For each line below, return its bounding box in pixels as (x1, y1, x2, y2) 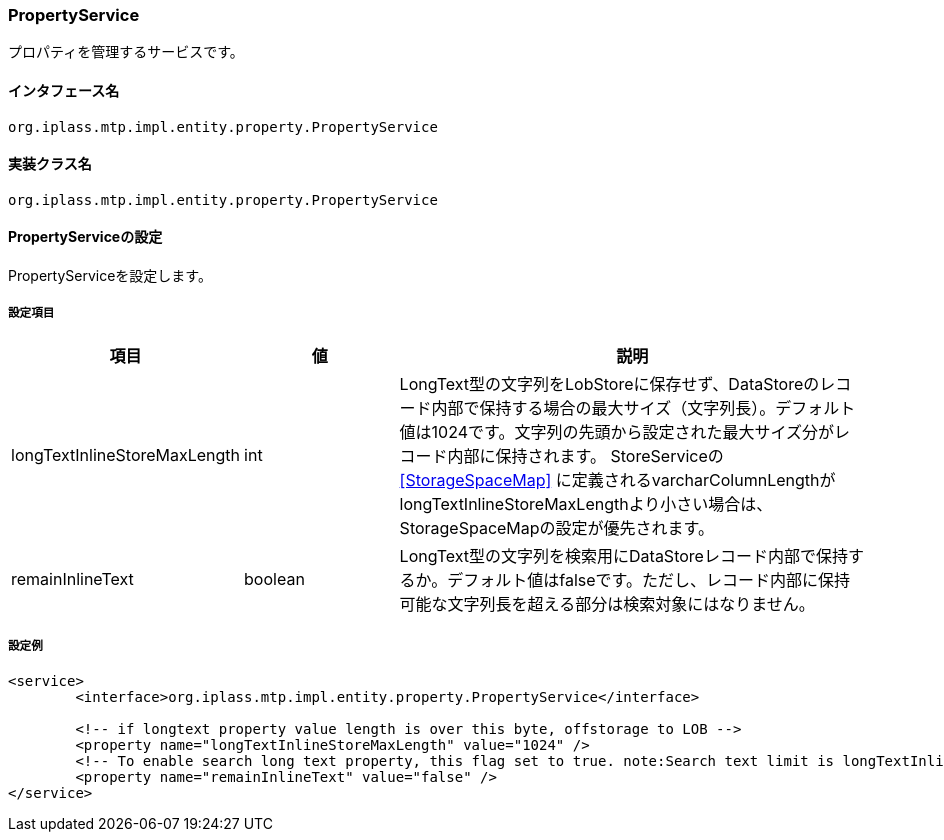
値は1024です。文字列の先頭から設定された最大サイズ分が (399, 421, 834, 442)
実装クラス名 (8, 155, 92, 173)
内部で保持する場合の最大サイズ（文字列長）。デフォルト (431, 397, 856, 418)
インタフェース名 (8, 81, 120, 99)
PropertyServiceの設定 (8, 228, 163, 246)
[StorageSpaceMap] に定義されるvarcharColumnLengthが (399, 469, 836, 490)
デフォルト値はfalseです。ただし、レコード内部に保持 (447, 569, 850, 590)
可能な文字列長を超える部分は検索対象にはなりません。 (399, 593, 815, 614)
